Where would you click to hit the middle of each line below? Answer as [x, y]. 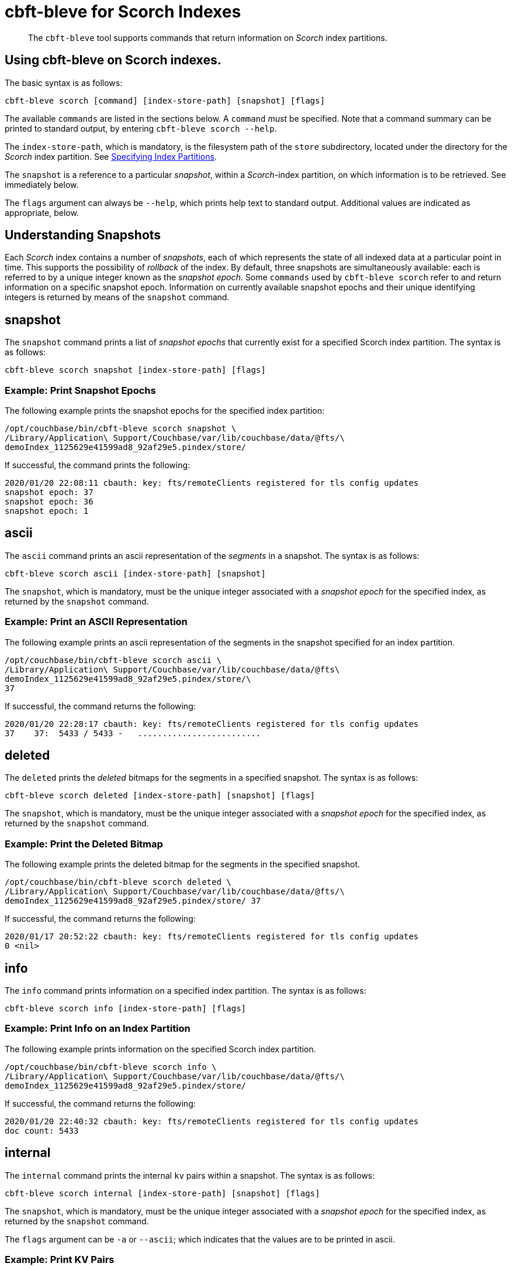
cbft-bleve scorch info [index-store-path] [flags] [126, 1009]
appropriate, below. [42, 212]
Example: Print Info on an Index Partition [98, 1029]
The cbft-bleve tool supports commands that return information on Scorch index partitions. [208, 37]
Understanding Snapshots [83, 235]
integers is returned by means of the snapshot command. [117, 297]
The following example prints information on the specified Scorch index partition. [160, 1049]
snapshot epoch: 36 [49, 502]
